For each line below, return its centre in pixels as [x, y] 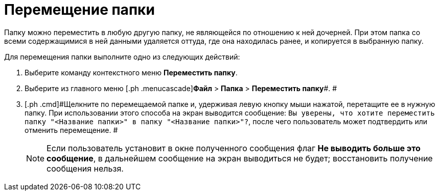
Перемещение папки [79, 10]
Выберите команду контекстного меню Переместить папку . [131, 72]
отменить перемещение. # [71, 130]
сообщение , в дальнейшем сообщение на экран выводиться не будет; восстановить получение [240, 158]
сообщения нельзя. [85, 168]
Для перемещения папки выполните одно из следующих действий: [122, 57]
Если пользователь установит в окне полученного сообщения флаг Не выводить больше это [234, 148]
